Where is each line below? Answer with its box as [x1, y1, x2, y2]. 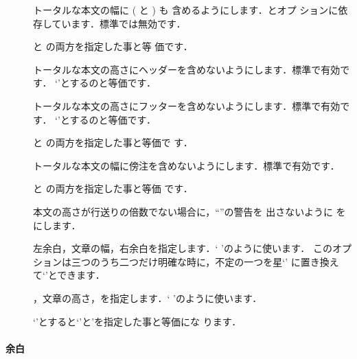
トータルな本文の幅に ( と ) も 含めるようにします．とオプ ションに [33, 3, 338, 16]
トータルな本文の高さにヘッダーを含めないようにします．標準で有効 [33, 62, 341, 76]
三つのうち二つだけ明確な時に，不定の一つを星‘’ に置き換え [71, 254, 339, 268]
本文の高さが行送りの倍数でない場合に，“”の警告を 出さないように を [33, 204, 346, 218]
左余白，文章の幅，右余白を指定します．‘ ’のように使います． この [33, 241, 332, 255]
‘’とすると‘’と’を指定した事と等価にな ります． [33, 314, 242, 328]
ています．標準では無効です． [51, 16, 186, 30]
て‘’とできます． [33, 268, 105, 282]
